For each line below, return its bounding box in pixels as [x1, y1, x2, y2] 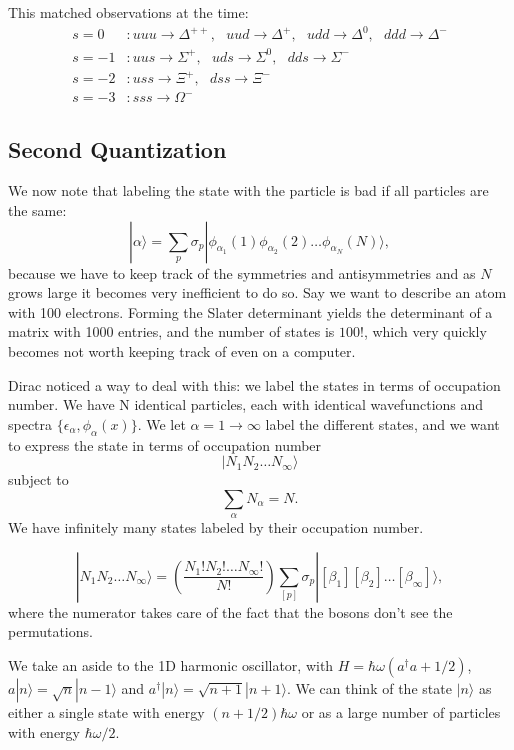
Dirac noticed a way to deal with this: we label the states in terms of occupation [8, 374, 501, 395]
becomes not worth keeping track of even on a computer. [8, 340, 356, 361]
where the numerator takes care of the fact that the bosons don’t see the [8, 601, 453, 622]
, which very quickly [363, 321, 487, 342]
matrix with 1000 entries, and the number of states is [8, 321, 335, 342]
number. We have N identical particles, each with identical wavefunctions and [8, 394, 484, 415]
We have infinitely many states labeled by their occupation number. [8, 517, 424, 538]
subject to [8, 469, 69, 490]
